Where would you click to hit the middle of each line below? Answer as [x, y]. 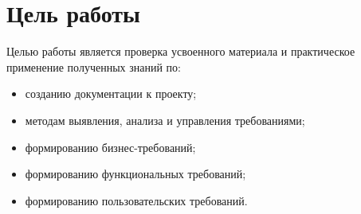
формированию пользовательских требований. [136, 200]
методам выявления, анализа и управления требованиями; [165, 120]
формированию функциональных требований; [135, 174]
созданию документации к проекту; [111, 93]
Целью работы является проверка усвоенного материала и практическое [181, 51]
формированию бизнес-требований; [110, 147]
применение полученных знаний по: [94, 66]
